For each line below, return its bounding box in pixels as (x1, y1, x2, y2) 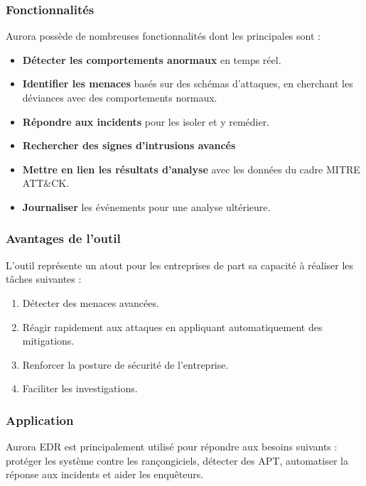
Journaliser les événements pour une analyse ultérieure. (22, 199, 271, 214)
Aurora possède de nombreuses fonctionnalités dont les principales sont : (6, 28, 321, 43)
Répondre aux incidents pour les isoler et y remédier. (22, 114, 270, 129)
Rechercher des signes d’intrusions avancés (22, 138, 236, 153)
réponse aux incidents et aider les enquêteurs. (6, 467, 204, 482)
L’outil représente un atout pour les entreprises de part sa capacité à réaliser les (6, 257, 354, 272)
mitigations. (22, 333, 75, 348)
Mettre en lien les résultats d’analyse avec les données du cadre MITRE (22, 161, 360, 176)
